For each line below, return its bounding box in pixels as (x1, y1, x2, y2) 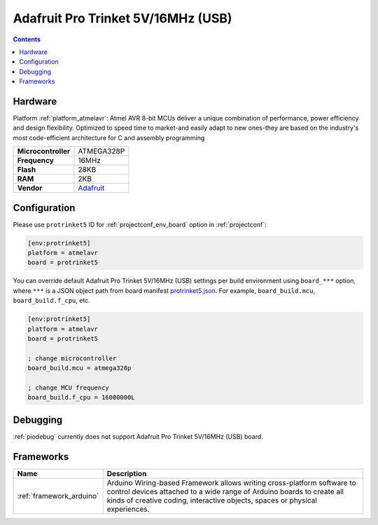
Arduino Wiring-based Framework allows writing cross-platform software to (106, 477, 356, 487)
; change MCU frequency (27, 383, 110, 392)
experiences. (106, 504, 150, 514)
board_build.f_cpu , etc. (13, 296, 90, 305)
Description (106, 468, 147, 478)
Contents (13, 35, 41, 43)
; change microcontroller (27, 354, 117, 362)
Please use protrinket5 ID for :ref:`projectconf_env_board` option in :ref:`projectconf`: (13, 220, 267, 229)
